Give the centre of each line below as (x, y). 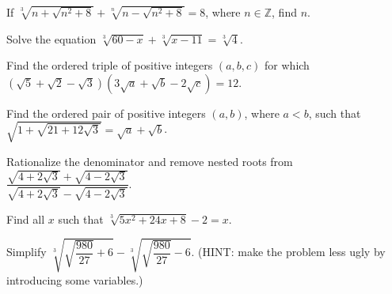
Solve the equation (51, 38)
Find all (26, 219)
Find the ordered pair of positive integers (106, 113)
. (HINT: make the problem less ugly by (288, 252)
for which (287, 65)
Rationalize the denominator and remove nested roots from (150, 161)
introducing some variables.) (75, 279)
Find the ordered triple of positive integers (110, 65)
